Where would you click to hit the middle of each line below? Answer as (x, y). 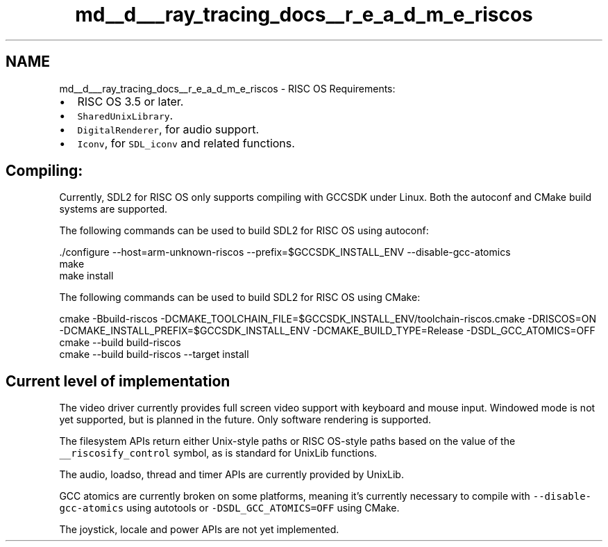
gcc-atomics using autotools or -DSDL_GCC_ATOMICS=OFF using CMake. (229, 508)
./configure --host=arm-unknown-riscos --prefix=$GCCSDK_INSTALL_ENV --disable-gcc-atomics (285, 252)
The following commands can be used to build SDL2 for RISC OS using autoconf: (244, 231)
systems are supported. (113, 209)
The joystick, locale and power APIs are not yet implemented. (199, 530)
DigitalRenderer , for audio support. (168, 129)
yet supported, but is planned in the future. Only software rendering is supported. (245, 420)
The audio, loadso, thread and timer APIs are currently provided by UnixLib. (231, 475)
